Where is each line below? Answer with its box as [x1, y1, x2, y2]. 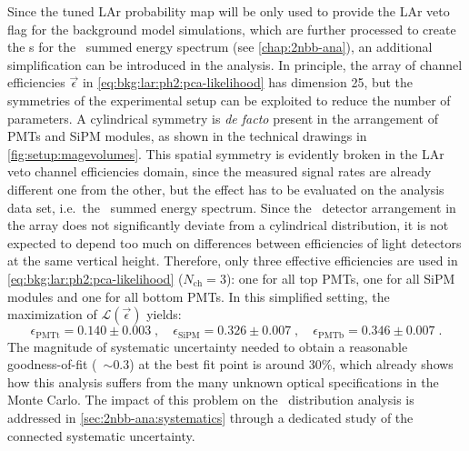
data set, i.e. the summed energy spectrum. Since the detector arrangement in [7, 197, 456, 216]
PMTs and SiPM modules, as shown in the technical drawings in [7, 126, 367, 145]
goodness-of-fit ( [7, 355, 97, 374]
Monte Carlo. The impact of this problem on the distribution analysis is [7, 390, 414, 409]
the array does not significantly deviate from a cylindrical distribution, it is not [7, 215, 449, 235]
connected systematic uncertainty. [7, 426, 195, 445]
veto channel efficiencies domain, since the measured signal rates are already [7, 162, 432, 181]
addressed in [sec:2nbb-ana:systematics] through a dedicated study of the [7, 407, 414, 426]
